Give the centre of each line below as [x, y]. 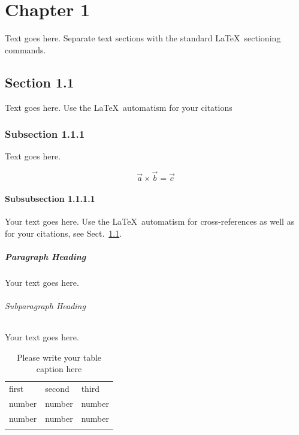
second [57, 389]
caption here [59, 369]
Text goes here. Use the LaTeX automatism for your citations [119, 107]
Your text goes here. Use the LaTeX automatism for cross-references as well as [150, 221]
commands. [25, 49]
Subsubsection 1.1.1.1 [50, 198]
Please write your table [59, 357]
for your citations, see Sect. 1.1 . [64, 233]
